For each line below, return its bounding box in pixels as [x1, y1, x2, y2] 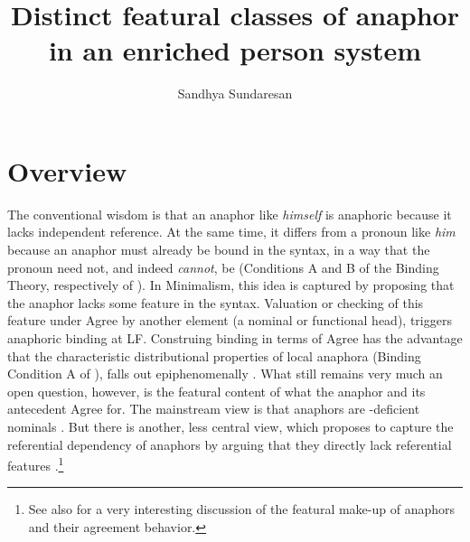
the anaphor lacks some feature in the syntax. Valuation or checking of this [7, 293, 424, 312]
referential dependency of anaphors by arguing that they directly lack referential [7, 435, 452, 453]
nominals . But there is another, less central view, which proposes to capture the [7, 416, 454, 435]
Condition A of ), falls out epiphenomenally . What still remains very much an [7, 364, 443, 383]
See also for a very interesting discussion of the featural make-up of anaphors [28, 500, 456, 519]
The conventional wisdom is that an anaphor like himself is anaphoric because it [7, 204, 452, 223]
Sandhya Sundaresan [177, 84, 293, 103]
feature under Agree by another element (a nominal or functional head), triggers [7, 311, 452, 330]
